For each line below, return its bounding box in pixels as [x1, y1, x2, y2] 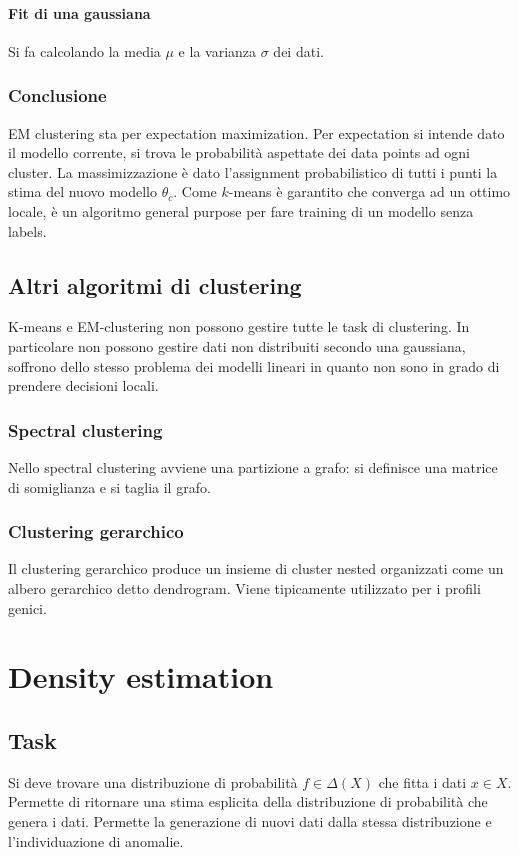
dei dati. [273, 40, 324, 61]
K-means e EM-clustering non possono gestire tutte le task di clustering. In [8, 316, 470, 337]
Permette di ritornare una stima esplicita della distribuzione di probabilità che [8, 791, 488, 812]
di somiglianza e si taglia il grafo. [8, 476, 211, 497]
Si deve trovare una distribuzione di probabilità [8, 771, 298, 792]
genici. [8, 597, 47, 618]
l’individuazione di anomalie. [8, 830, 184, 851]
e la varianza [178, 40, 257, 61]
